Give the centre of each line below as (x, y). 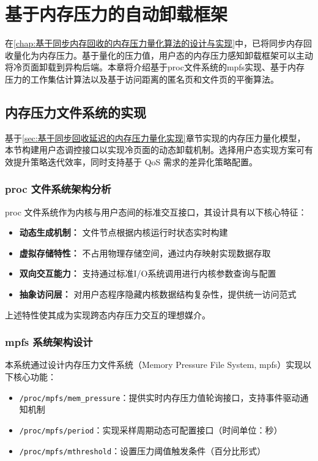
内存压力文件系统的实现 (76, 112)
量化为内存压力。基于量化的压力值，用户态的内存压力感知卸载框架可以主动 (163, 55)
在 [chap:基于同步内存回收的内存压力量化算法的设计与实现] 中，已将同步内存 (154, 43)
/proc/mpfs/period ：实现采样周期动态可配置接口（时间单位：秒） (151, 429)
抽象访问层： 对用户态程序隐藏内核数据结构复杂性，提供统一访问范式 (158, 294)
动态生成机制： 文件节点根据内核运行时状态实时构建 (124, 232)
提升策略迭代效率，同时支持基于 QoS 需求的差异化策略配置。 (135, 161)
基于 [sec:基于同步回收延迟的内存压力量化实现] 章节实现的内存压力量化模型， (155, 137)
